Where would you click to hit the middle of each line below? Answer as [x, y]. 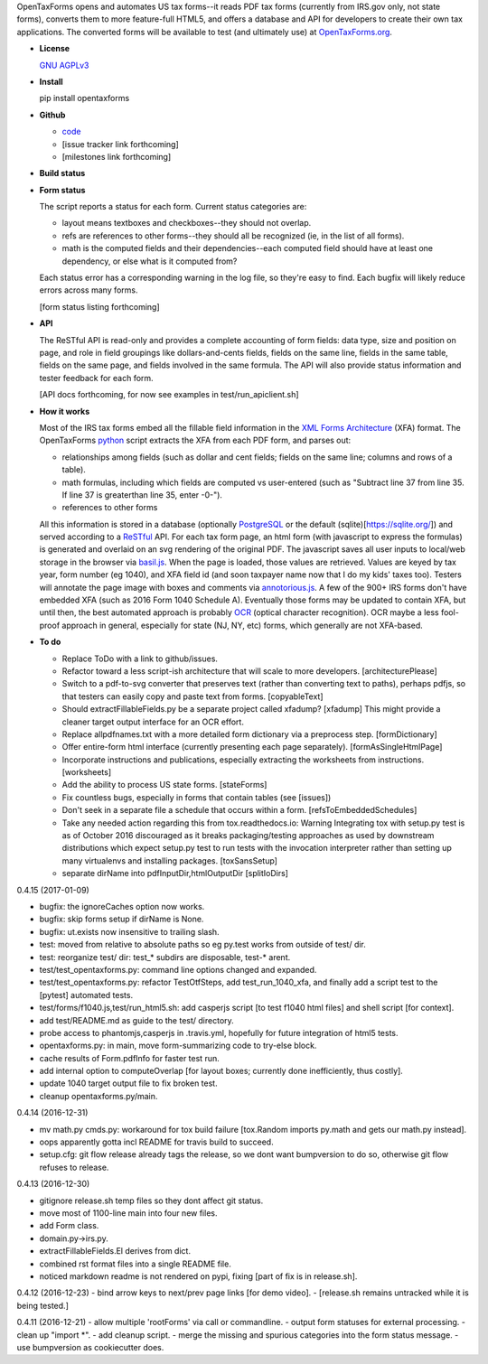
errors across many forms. [89, 290]
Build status [62, 173]
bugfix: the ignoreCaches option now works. [122, 906]
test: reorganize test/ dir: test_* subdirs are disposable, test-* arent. [165, 957]
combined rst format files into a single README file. [136, 1264]
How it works [65, 411]
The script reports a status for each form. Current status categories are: [173, 207]
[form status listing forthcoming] [99, 306]
